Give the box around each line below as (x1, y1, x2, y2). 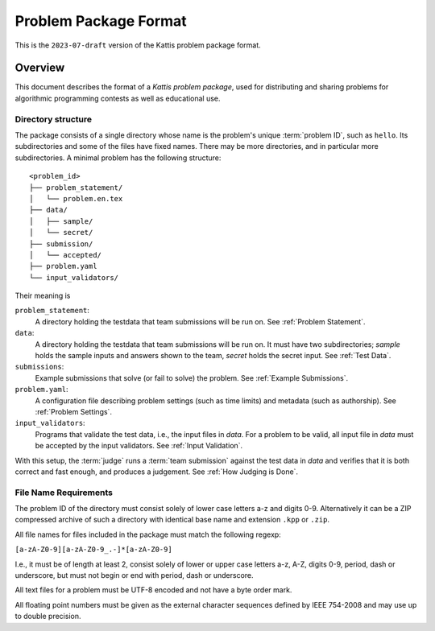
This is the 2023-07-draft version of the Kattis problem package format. (14, 40, 261, 50)
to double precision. (14, 612, 81, 621)
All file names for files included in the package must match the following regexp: (14, 530, 281, 539)
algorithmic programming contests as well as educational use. (14, 93, 221, 103)
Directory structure (14, 113, 93, 125)
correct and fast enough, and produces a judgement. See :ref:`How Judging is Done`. (14, 467, 298, 476)
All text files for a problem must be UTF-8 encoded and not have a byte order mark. (14, 585, 292, 595)
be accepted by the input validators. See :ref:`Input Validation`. (35, 441, 243, 451)
